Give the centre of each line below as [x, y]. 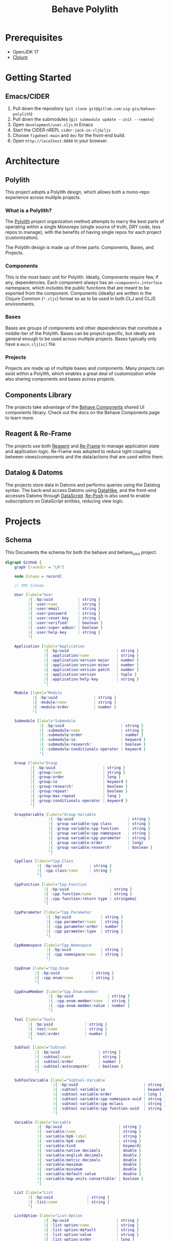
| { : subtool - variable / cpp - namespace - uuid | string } [110, 1099]
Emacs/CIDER [27, 96]
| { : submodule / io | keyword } [92, 740]
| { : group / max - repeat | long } [76, 796]
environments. [20, 304]
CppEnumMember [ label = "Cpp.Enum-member [56, 991]
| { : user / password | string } [64, 613]
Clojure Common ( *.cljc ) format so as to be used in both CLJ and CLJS [80, 298]
